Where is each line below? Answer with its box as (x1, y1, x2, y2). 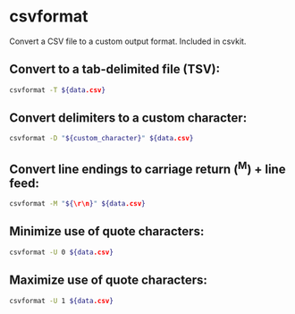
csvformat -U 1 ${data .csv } (9, 296, 114, 305)
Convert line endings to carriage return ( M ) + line (9, 158, 286, 176)
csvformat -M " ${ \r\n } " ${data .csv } (9, 199, 146, 208)
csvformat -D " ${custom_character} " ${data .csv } (9, 134, 194, 143)
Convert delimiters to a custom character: (9, 110, 248, 126)
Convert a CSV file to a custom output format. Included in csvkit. (9, 36, 247, 47)
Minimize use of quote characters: (9, 224, 205, 239)
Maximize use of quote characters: (9, 273, 208, 288)
